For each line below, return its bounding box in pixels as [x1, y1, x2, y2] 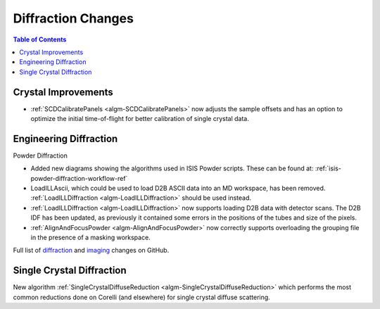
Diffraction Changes [13, 11, 134, 26]
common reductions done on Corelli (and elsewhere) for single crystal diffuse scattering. [13, 293, 270, 301]
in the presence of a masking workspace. [30, 233, 151, 242]
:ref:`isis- [315, 164, 341, 172]
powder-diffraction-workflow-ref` [30, 174, 128, 182]
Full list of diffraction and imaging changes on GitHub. [13, 246, 170, 255]
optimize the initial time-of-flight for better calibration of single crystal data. [30, 115, 249, 123]
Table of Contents [13, 35, 67, 44]
